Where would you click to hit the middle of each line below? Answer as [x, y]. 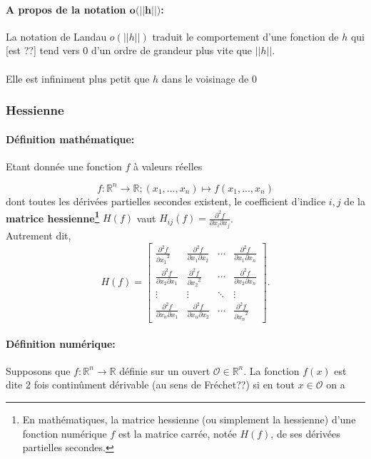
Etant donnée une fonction [64, 166]
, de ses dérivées [305, 433]
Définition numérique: [61, 343]
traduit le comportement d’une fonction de [245, 36]
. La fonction [271, 370]
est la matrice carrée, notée [177, 433]
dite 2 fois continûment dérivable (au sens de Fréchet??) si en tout [150, 385]
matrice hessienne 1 [53, 217]
